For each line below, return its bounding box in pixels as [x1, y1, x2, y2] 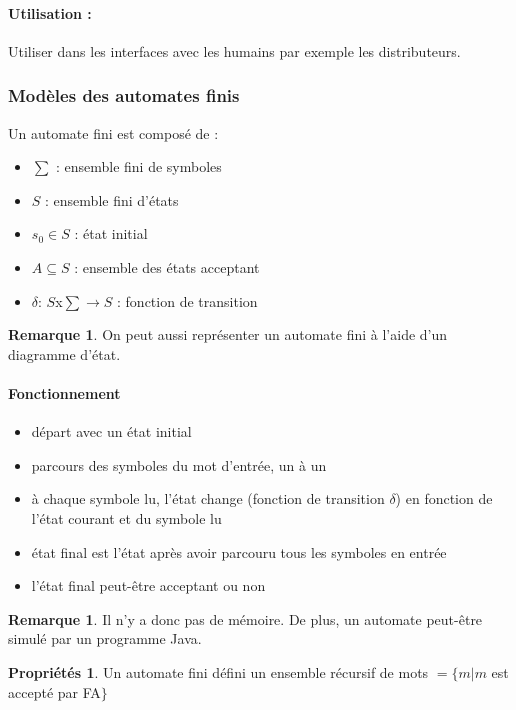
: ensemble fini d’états [45, 189, 179, 210]
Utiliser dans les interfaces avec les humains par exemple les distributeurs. [8, 40, 461, 61]
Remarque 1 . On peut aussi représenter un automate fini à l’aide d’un [8, 324, 448, 345]
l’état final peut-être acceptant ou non [31, 575, 266, 596]
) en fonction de [395, 488, 493, 509]
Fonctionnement [8, 382, 121, 403]
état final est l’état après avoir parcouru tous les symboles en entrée [31, 541, 447, 562]
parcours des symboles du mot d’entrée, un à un [31, 454, 327, 475]
